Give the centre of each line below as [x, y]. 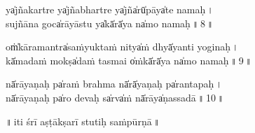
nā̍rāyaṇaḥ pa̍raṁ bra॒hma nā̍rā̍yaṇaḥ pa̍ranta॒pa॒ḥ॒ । [114, 84]
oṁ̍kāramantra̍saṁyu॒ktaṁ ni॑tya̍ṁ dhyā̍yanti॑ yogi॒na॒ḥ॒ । [122, 47]
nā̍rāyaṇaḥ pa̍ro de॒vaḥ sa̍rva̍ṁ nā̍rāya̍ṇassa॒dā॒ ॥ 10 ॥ [115, 97]
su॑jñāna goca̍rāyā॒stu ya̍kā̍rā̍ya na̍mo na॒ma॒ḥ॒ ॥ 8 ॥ [110, 23]
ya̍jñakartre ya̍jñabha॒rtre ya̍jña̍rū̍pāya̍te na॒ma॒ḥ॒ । [110, 9]
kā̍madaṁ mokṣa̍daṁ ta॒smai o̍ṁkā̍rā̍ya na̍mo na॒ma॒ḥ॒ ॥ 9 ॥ [129, 60]
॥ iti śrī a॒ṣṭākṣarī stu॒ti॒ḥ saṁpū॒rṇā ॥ [83, 121]
